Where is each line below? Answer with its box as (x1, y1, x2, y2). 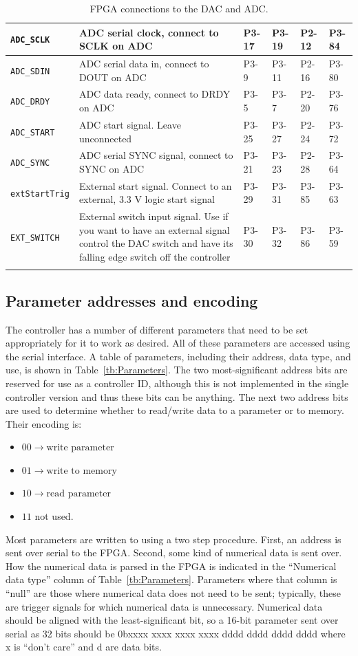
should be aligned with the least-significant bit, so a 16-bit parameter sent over (6, 613, 339, 627)
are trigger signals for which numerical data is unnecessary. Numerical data (6, 599, 323, 613)
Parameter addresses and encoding (6, 289, 258, 311)
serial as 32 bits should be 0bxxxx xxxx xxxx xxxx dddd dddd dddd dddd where (6, 626, 346, 640)
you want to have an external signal (78, 222, 230, 237)
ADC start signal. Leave (78, 117, 181, 131)
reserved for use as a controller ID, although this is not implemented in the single (6, 375, 349, 390)
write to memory (46, 466, 117, 476)
